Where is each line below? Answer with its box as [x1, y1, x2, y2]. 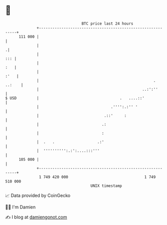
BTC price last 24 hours [81, 21, 134, 26]
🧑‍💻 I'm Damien [5, 204, 36, 210]
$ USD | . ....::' [5, 95, 144, 101]
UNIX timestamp [90, 183, 122, 188]
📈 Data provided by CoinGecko [5, 192, 71, 198]
